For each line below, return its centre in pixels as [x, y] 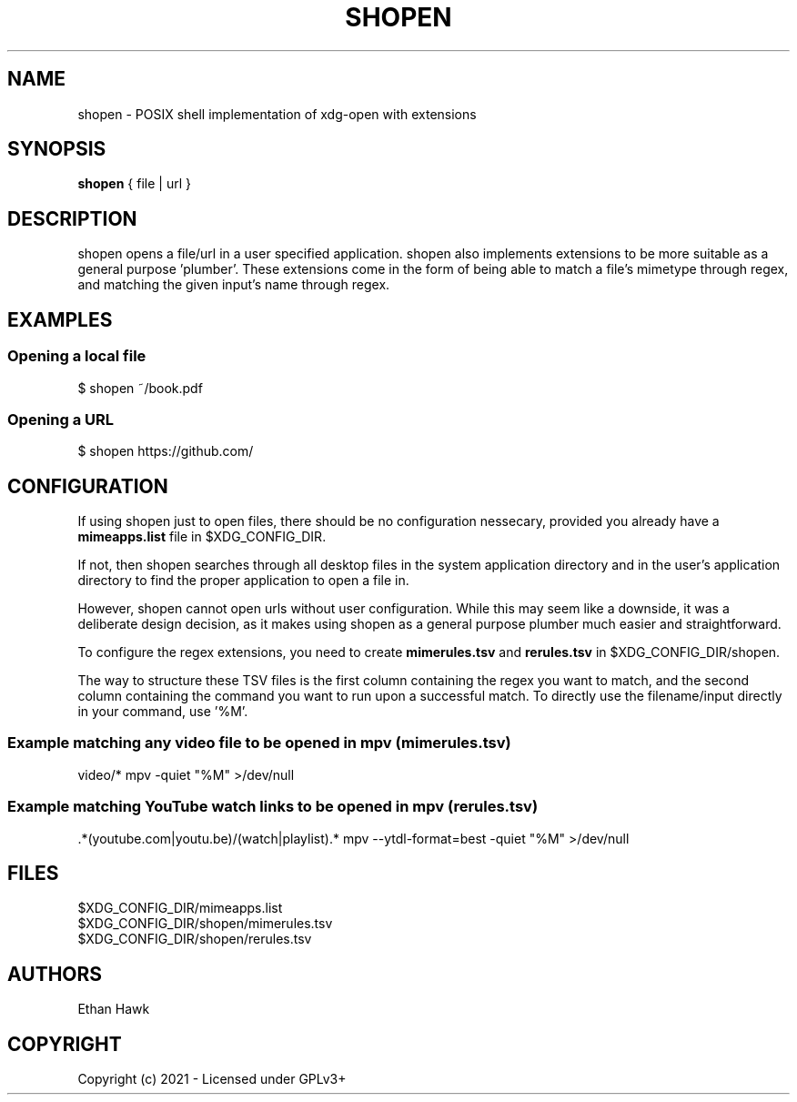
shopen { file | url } [134, 184]
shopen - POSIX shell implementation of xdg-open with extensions [277, 114]
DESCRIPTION [72, 218]
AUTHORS [55, 974]
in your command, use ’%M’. [163, 712]
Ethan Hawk [114, 1009]
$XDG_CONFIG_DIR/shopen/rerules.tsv [195, 939]
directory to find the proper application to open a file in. [243, 581]
